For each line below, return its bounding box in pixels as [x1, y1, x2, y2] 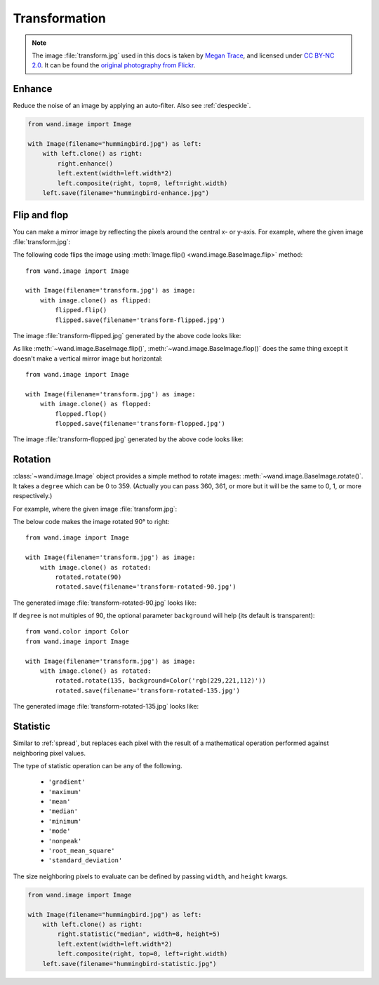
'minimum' [48, 817, 82, 825]
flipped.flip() [55, 306, 107, 314]
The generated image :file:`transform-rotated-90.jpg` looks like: [13, 598, 197, 607]
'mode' [48, 827, 71, 835]
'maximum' [48, 788, 82, 796]
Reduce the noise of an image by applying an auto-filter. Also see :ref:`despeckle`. [13, 102, 251, 110]
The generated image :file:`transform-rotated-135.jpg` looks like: [13, 702, 199, 711]
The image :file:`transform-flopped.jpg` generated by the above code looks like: [13, 435, 244, 443]
